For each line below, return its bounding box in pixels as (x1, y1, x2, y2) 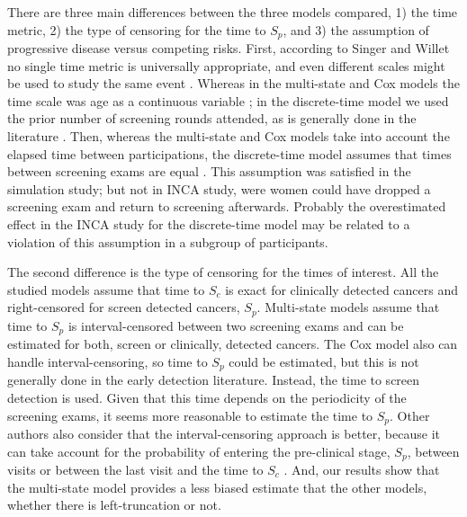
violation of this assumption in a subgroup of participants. (7, 232, 328, 251)
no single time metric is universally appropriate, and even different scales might (7, 56, 445, 75)
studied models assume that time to (7, 280, 205, 299)
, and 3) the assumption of (283, 20, 429, 39)
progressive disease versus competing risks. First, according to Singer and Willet (7, 39, 450, 58)
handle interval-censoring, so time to (7, 352, 208, 370)
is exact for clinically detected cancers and (225, 280, 458, 299)
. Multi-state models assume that (256, 298, 440, 316)
